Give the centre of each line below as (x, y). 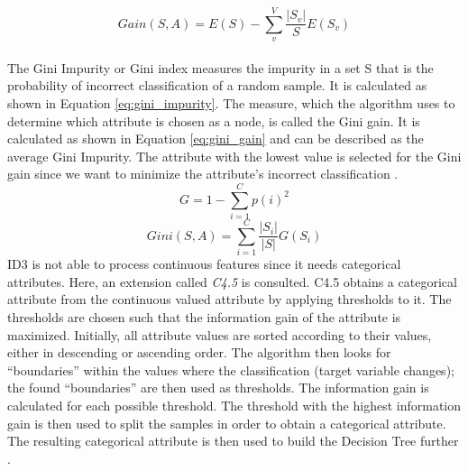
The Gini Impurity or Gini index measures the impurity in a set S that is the (220, 67)
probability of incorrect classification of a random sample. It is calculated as (217, 85)
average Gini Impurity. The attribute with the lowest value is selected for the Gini (234, 156)
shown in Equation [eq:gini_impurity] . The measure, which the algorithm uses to (231, 102)
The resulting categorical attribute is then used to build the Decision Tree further (233, 441)
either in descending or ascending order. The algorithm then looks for (199, 352)
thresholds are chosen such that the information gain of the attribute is (204, 316)
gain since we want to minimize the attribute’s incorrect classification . (203, 174)
